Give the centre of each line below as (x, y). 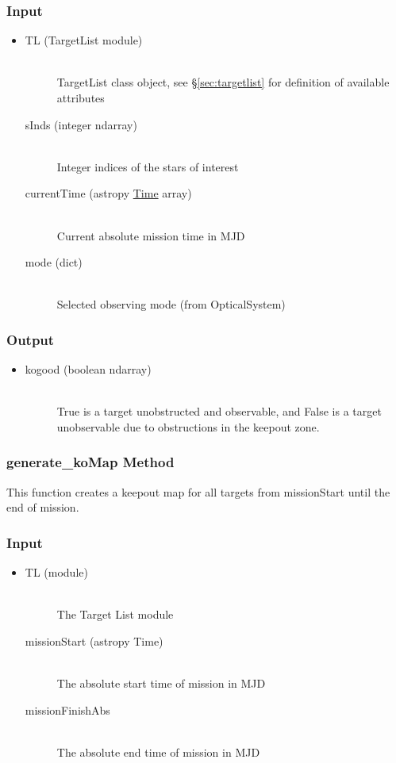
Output (31, 339)
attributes (81, 98)
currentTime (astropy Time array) (108, 193)
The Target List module (115, 614)
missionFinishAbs (67, 709)
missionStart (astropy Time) (94, 640)
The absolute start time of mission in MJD (161, 683)
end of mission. (43, 507)
